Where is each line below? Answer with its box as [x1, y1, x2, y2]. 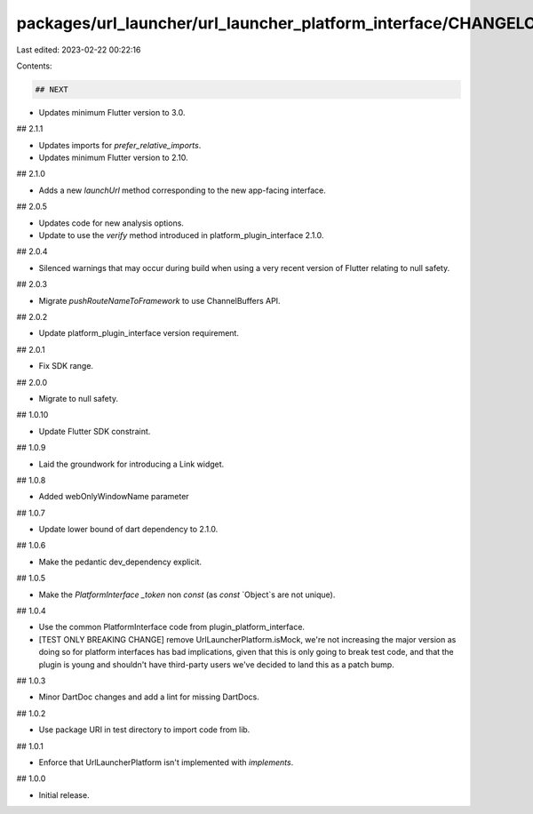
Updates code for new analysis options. [38, 218, 184, 228]
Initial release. [38, 789, 90, 800]
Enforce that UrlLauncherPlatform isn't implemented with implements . [38, 756, 294, 768]
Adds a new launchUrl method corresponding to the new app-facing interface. [38, 185, 326, 196]
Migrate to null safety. [38, 393, 119, 403]
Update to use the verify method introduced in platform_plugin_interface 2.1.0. [38, 230, 324, 241]
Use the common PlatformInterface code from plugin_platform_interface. [38, 622, 306, 633]
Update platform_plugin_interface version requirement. [38, 328, 240, 339]
